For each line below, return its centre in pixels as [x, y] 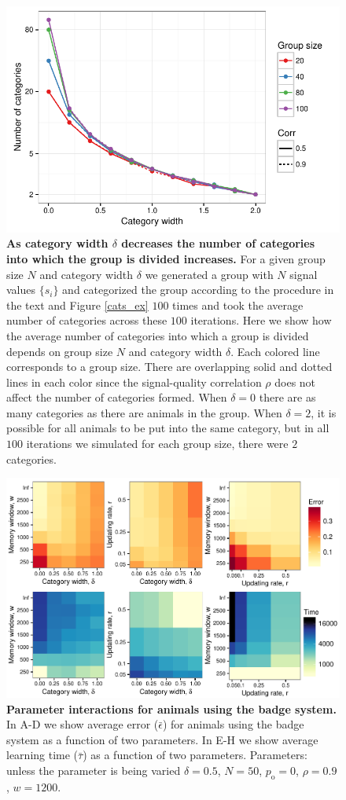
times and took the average [238, 305]
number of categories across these [87, 320]
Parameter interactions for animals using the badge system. [171, 708]
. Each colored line [275, 351]
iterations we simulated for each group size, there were [157, 444]
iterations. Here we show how [261, 320]
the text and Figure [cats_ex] [77, 305]
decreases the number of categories [218, 243]
